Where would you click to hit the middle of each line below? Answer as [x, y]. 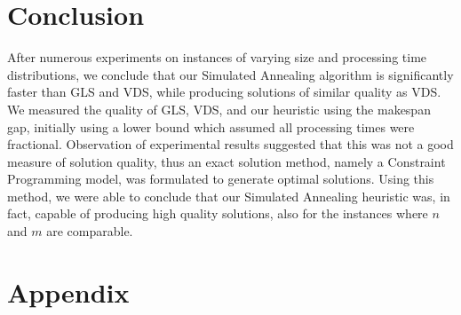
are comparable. [90, 231]
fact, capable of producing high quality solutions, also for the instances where [218, 213]
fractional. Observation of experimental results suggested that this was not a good [230, 144]
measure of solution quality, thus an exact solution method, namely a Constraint [227, 161]
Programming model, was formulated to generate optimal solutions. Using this [221, 179]
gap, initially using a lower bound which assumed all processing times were [211, 126]
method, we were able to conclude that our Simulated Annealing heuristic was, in [229, 196]
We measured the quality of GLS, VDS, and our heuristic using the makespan [219, 109]
